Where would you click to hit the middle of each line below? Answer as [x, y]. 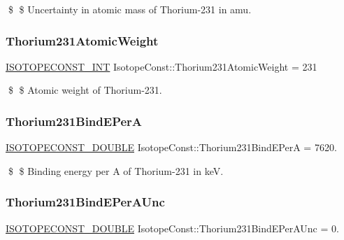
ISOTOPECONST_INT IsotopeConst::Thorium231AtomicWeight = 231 [162, 66]
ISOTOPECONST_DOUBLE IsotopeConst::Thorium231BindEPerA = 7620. [171, 147]
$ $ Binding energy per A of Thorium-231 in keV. [116, 170]
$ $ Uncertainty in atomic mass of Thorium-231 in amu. [130, 9]
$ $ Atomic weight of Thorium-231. [85, 90]
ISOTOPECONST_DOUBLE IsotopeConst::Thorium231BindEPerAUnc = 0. [172, 228]
